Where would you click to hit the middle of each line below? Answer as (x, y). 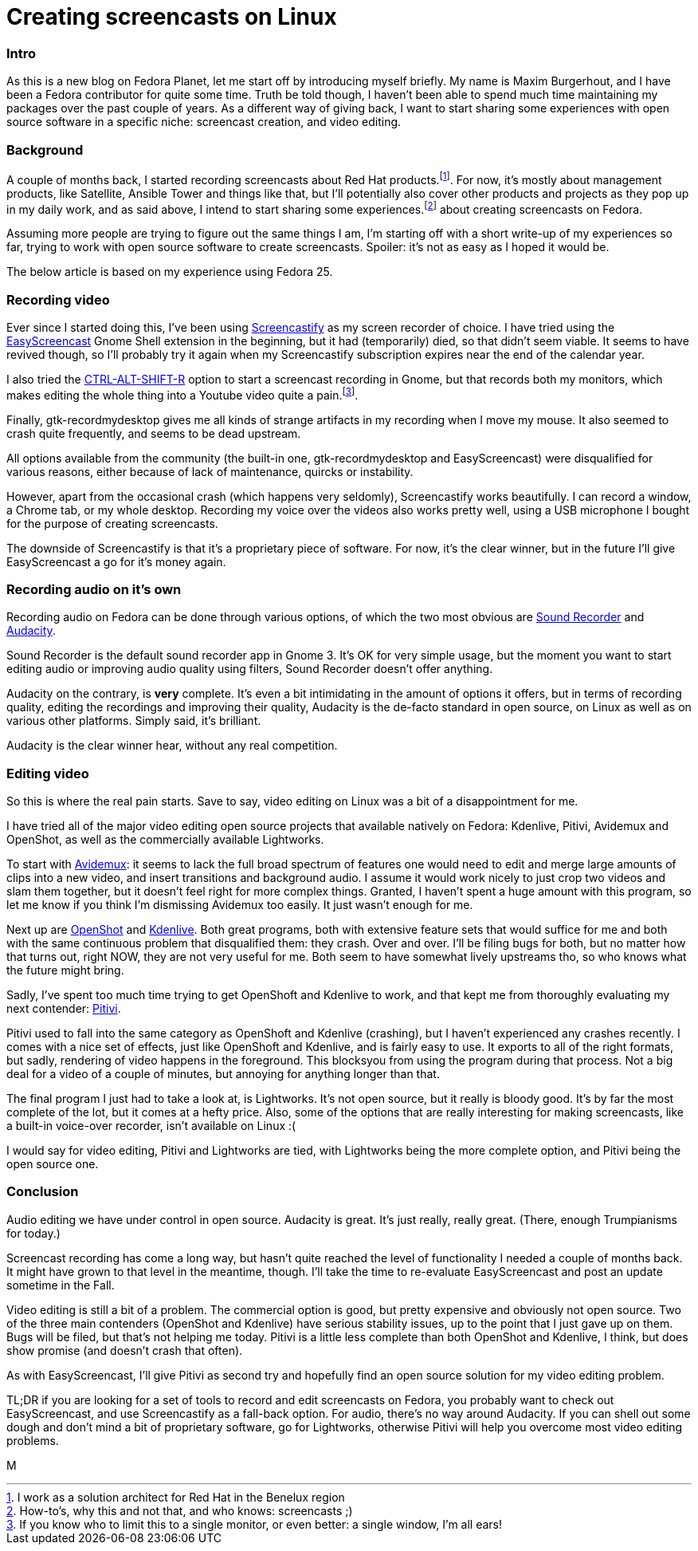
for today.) (33, 1233)
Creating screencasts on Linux (172, 17)
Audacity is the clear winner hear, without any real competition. (172, 746)
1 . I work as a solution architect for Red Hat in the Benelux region (176, 1497)
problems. (33, 1440)
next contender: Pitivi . (64, 1009)
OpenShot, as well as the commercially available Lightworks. (165, 840)
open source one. (53, 1164)
